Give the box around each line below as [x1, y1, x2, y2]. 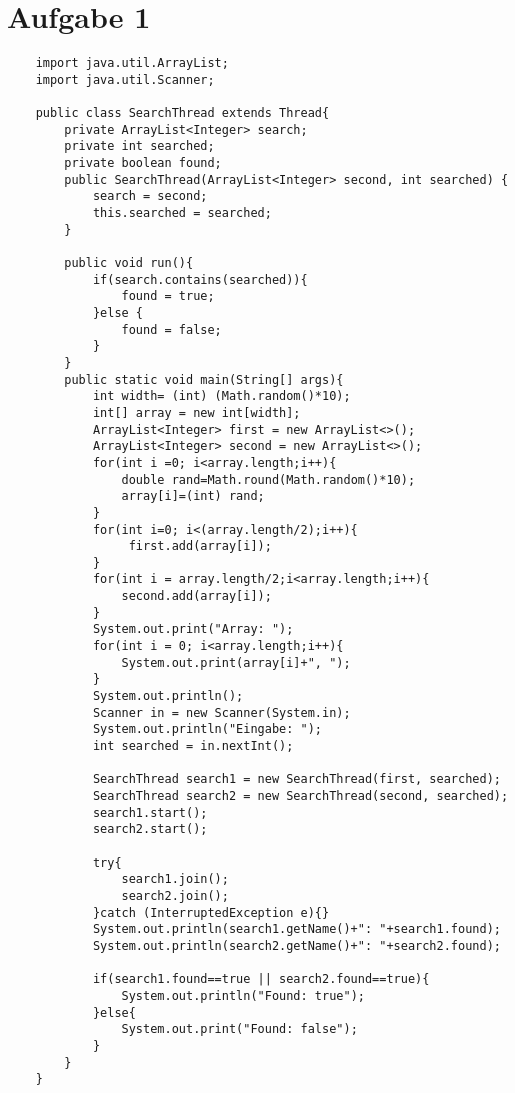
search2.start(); [92, 822, 208, 837]
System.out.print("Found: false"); [121, 1022, 358, 1037]
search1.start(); [92, 805, 208, 820]
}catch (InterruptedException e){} [92, 905, 330, 920]
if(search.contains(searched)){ [92, 272, 308, 287]
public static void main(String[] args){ [64, 372, 344, 387]
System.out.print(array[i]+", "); [121, 655, 351, 670]
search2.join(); [121, 888, 229, 903]
